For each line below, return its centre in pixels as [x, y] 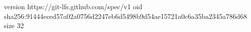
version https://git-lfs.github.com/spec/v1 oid [73, 6]
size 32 [14, 25]
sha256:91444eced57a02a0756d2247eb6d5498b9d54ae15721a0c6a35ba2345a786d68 [125, 16]
